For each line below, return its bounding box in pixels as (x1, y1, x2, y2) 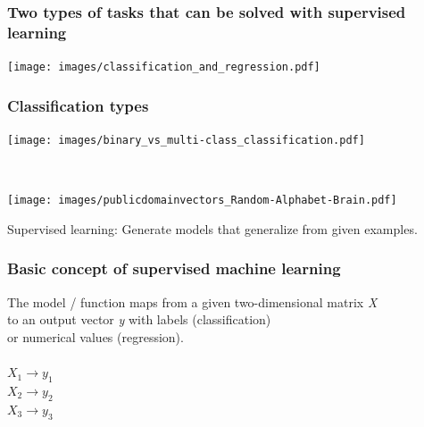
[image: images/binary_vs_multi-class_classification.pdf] (7, 134, 365, 147)
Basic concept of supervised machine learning (7, 257, 341, 280)
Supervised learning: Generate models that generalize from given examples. (7, 219, 418, 238)
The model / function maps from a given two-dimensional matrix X (7, 292, 378, 311)
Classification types (7, 94, 149, 116)
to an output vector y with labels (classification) (7, 310, 271, 329)
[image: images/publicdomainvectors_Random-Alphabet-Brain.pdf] (7, 194, 397, 207)
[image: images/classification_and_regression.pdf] (7, 61, 320, 74)
